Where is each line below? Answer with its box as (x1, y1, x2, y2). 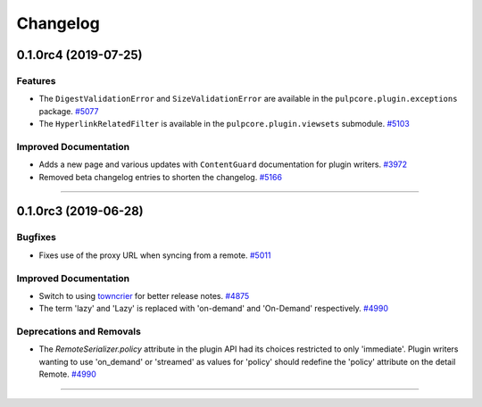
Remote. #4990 (38, 369, 97, 379)
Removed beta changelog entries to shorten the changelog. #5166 (38, 171, 283, 182)
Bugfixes (16, 231, 57, 244)
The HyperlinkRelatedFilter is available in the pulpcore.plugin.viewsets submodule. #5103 (38, 119, 410, 129)
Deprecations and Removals (16, 326, 142, 338)
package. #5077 (38, 105, 99, 116)
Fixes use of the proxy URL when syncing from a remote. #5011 (38, 250, 271, 261)
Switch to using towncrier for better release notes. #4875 (38, 290, 250, 301)
